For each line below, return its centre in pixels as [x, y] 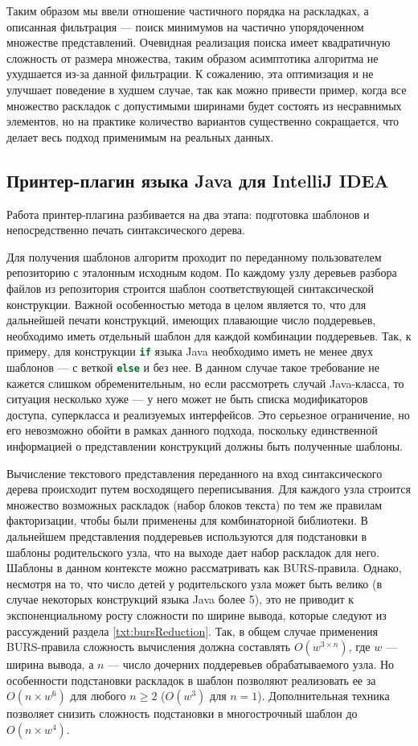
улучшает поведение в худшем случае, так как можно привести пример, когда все [207, 89]
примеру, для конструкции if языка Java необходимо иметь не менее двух [190, 351]
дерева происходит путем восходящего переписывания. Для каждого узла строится [209, 489]
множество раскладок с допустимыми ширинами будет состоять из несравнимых [204, 105]
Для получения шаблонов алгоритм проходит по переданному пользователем [194, 256]
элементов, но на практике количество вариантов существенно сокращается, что [203, 121]
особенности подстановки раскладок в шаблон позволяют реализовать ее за [191, 680]
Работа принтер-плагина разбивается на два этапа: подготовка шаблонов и [188, 214]
